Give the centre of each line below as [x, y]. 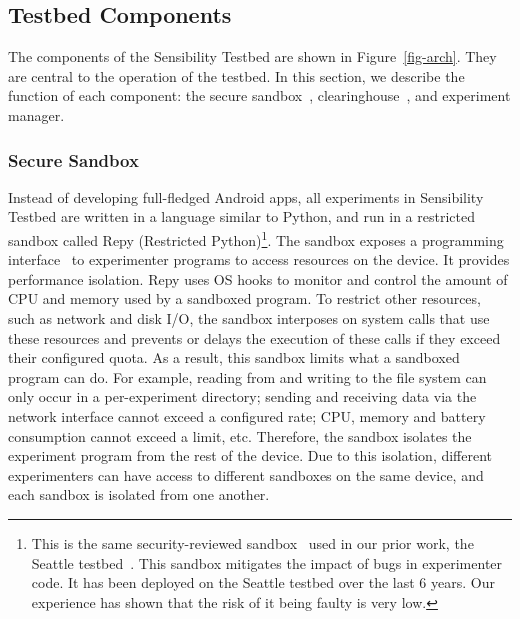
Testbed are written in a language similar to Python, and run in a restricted [241, 216]
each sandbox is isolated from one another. [139, 494]
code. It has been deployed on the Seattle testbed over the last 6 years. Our [263, 582]
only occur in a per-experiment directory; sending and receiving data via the [242, 396]
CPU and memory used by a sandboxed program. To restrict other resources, [244, 298]
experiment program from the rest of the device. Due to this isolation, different [250, 455]
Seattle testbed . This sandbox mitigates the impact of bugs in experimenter [267, 562]
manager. [36, 114]
